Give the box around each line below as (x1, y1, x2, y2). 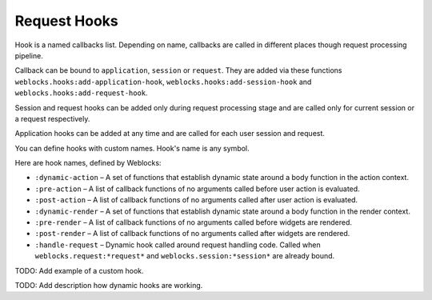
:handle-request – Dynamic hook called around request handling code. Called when (34, 240, 321, 250)
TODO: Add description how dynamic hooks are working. (14, 280, 203, 290)
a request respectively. (14, 114, 90, 123)
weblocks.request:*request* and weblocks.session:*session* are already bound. (34, 251, 335, 261)
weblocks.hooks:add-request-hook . (14, 88, 148, 98)
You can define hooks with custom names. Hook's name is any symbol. (14, 143, 250, 153)
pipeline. (14, 50, 43, 60)
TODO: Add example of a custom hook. (14, 266, 144, 275)
